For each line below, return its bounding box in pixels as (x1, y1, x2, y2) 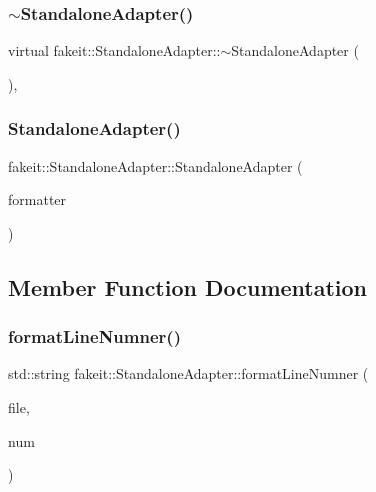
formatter (8, 189, 67, 210)
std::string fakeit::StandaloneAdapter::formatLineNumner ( (8, 363, 369, 384)
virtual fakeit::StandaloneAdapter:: (8, 40, 221, 61)
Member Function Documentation (8, 271, 368, 302)
